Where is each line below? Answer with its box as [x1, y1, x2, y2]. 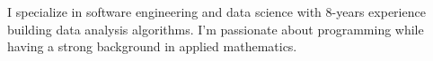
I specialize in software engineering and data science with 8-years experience [7, 3, 426, 20]
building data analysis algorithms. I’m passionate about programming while [7, 19, 424, 38]
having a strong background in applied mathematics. [7, 37, 297, 56]
